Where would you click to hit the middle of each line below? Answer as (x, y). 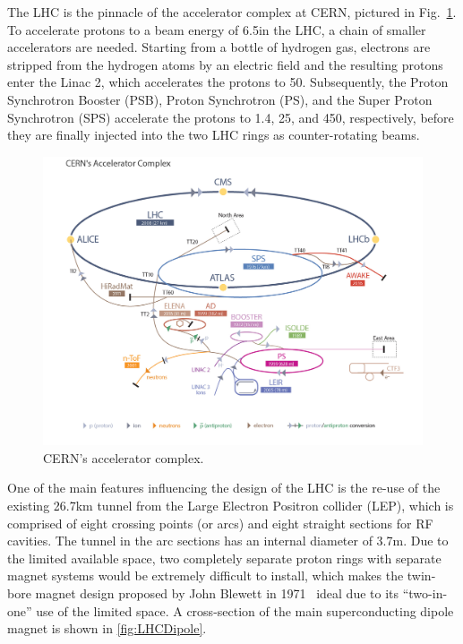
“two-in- (425, 593)
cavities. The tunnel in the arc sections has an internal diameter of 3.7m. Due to (228, 541)
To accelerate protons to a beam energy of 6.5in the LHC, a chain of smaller (217, 29)
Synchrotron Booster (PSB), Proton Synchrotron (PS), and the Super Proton (220, 99)
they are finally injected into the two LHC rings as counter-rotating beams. (214, 135)
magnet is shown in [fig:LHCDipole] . (107, 628)
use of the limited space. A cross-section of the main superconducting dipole (245, 610)
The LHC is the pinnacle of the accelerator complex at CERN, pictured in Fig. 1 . (232, 12)
